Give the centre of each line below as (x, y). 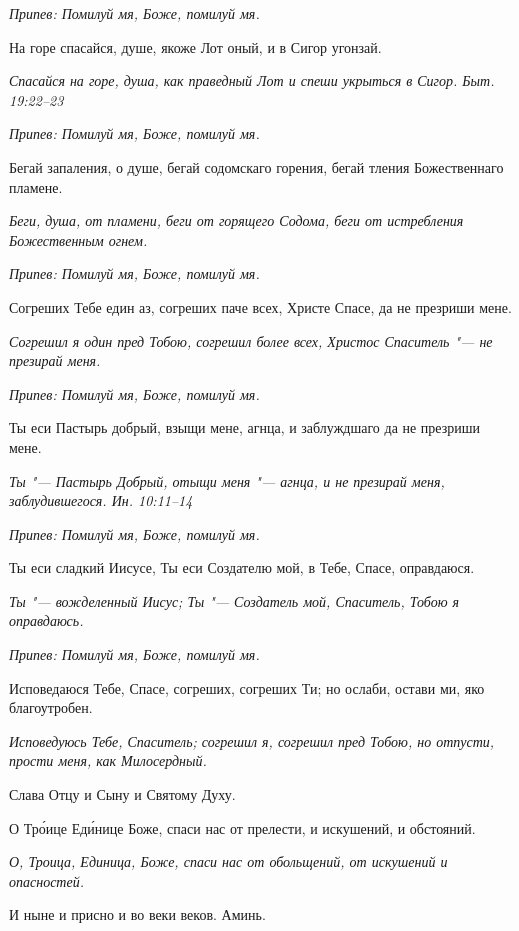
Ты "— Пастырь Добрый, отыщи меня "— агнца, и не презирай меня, (227, 480)
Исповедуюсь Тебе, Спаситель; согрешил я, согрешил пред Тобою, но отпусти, (252, 740)
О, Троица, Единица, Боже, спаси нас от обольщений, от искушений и (228, 861)
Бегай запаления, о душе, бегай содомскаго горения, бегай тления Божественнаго (256, 166)
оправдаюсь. (46, 620)
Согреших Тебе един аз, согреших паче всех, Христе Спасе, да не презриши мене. (260, 306)
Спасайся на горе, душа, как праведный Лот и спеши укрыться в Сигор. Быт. (252, 80)
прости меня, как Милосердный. (108, 760)
